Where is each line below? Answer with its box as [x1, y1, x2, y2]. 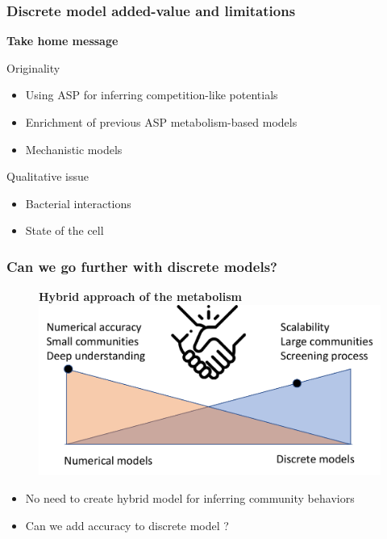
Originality [6, 59, 60, 76]
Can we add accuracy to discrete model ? [25, 516, 229, 533]
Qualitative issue [6, 168, 89, 185]
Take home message [6, 32, 119, 49]
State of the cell [25, 222, 104, 239]
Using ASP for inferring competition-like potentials [25, 86, 278, 103]
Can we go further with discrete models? [6, 256, 277, 276]
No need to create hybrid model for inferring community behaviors [25, 489, 355, 506]
